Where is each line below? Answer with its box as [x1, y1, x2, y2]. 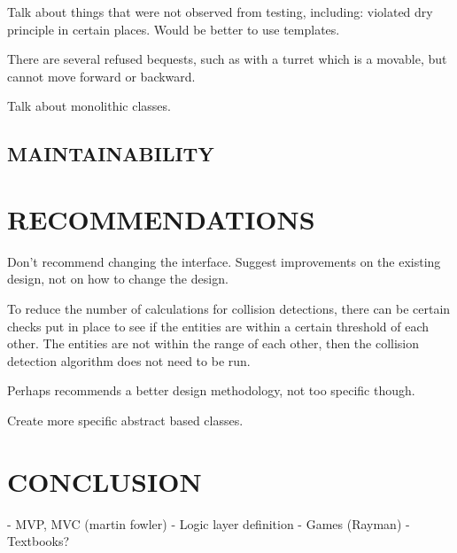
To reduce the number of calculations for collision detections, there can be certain [7, 300, 451, 318]
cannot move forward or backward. [7, 66, 196, 85]
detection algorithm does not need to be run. [7, 351, 251, 370]
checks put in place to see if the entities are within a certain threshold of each [7, 316, 429, 335]
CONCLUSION [7, 463, 202, 499]
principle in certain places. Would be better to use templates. [7, 19, 340, 38]
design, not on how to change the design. [7, 269, 228, 288]
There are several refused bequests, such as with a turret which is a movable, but [7, 50, 447, 68]
